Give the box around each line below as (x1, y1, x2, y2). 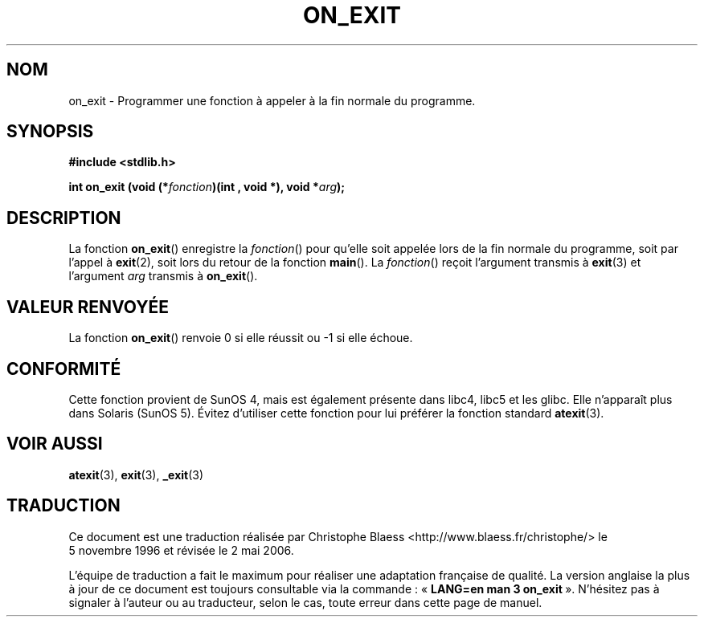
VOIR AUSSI (6, 434, 103, 454)
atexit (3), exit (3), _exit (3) (68, 467, 204, 482)
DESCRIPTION (6, 207, 121, 228)
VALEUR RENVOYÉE (6, 296, 169, 317)
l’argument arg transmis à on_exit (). (68, 269, 258, 283)
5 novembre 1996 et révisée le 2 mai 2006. (68, 543, 294, 557)
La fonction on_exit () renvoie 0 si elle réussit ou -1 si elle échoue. (68, 331, 413, 345)
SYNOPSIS (6, 121, 94, 142)
